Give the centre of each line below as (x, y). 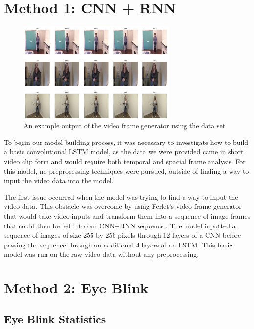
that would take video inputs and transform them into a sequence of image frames (127, 216)
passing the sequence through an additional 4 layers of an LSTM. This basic (118, 244)
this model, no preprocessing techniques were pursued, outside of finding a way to (127, 171)
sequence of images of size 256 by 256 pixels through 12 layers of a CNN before (123, 235)
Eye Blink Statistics (55, 319)
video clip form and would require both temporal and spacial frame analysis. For (125, 161)
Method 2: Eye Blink (76, 288)
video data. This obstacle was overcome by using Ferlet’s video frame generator (123, 206)
